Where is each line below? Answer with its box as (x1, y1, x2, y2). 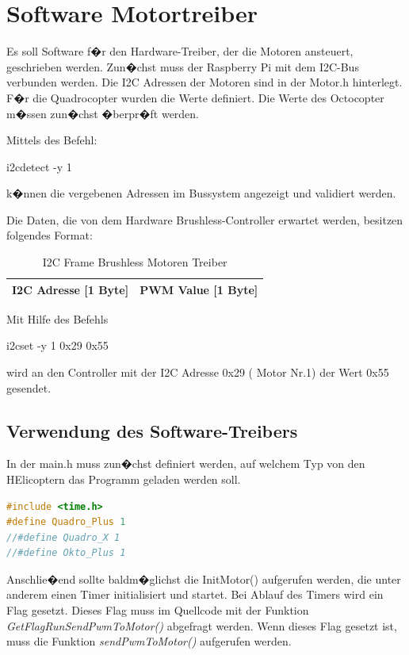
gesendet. (6, 379, 52, 396)
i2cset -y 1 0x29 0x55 (6, 337, 109, 354)
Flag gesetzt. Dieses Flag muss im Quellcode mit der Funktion (6, 602, 309, 619)
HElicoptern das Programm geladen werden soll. (6, 470, 241, 487)
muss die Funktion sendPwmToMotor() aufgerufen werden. (6, 633, 292, 649)
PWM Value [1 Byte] (140, 281, 258, 297)
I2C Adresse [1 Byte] (12, 281, 129, 297)
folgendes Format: (6, 227, 93, 243)
